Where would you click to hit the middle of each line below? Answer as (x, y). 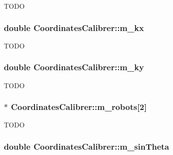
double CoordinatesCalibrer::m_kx (74, 27)
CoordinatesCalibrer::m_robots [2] (79, 107)
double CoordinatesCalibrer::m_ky (74, 67)
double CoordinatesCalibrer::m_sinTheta (86, 146)
